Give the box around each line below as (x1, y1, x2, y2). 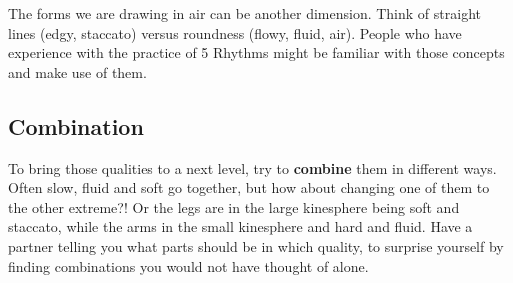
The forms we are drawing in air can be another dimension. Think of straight (8, 3, 481, 23)
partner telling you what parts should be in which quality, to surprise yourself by (8, 235, 504, 256)
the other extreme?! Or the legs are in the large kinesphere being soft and (8, 196, 460, 217)
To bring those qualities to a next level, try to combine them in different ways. (8, 157, 497, 178)
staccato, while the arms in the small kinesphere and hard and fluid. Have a (8, 216, 473, 237)
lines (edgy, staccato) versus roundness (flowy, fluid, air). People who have (8, 22, 462, 43)
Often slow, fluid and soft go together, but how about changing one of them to (8, 177, 490, 198)
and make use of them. (8, 61, 147, 82)
